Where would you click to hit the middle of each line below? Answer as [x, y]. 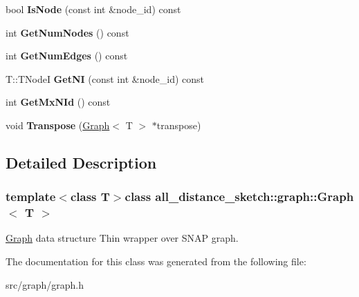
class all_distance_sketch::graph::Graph [239, 197]
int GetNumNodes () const [67, 32]
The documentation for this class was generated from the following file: [156, 261]
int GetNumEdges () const [67, 56]
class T [90, 197]
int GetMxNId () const [58, 102]
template [31, 197]
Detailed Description [81, 162]
